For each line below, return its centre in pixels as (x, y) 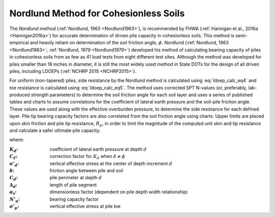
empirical (19, 43)
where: (17, 140)
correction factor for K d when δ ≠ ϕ (87, 157)
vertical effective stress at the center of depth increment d (111, 164)
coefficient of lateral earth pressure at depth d (98, 149)
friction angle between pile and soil (86, 170)
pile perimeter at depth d (76, 178)
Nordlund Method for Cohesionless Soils (97, 13)
